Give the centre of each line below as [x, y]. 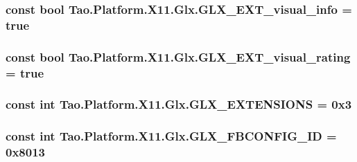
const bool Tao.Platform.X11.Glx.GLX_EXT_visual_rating [178, 56]
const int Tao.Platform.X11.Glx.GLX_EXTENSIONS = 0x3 [179, 104]
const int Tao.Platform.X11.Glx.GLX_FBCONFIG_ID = [171, 136]
